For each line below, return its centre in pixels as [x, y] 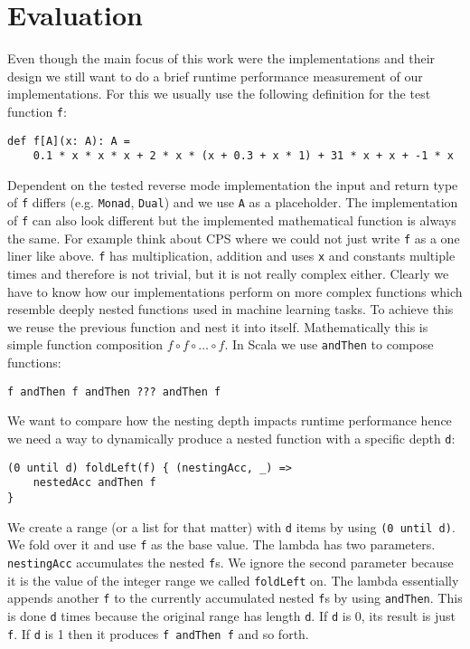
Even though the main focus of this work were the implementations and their [221, 58]
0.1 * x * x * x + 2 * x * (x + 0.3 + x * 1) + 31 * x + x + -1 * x [243, 156]
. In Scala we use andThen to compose [329, 344]
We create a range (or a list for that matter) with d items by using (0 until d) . [231, 526]
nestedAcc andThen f [94, 483]
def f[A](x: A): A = [69, 141]
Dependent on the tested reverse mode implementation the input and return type [233, 184]
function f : [37, 111]
